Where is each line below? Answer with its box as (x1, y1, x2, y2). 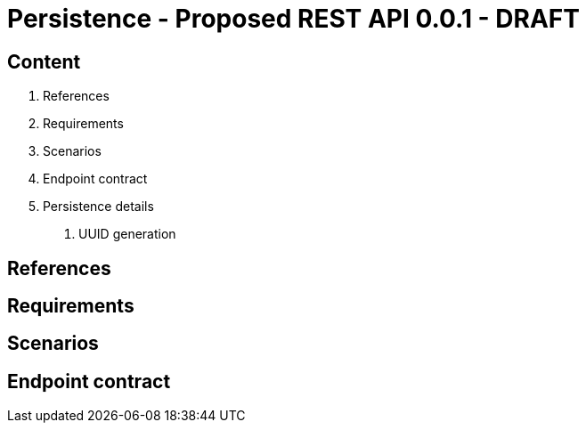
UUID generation (78, 226, 176, 242)
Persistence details (43, 199, 154, 215)
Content (7, 50, 81, 73)
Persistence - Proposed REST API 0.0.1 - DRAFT (7, 4, 580, 34)
